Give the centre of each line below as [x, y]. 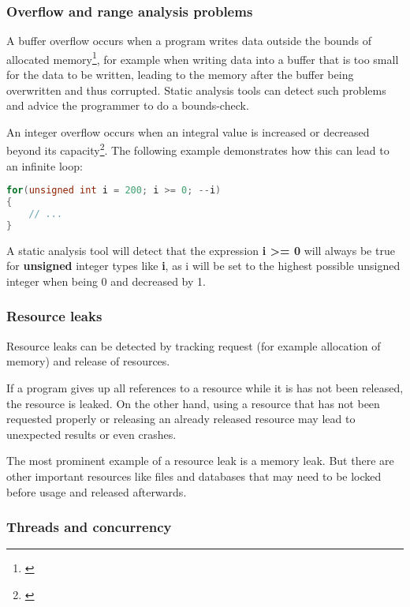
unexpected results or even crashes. [91, 434]
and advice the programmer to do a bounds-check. [128, 105]
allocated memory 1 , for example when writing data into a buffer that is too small [203, 58]
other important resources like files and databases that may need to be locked [194, 476]
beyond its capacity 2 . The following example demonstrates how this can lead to [198, 149]
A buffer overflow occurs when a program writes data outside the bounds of [189, 41]
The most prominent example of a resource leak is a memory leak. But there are [200, 461]
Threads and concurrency [89, 527]
